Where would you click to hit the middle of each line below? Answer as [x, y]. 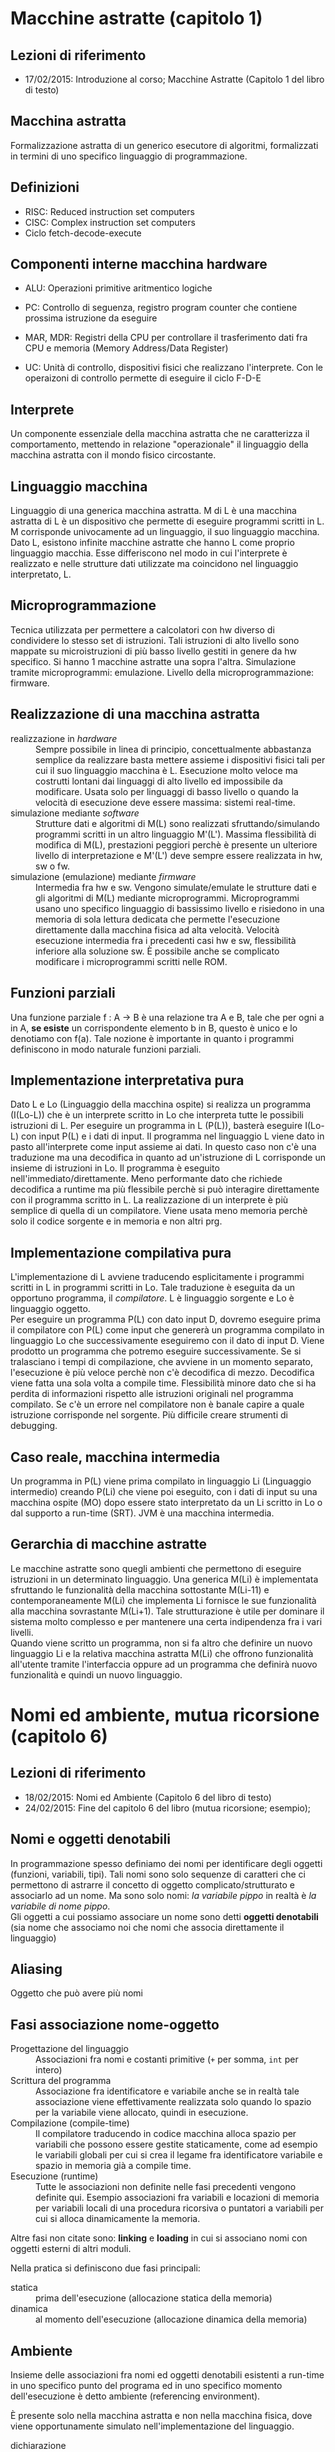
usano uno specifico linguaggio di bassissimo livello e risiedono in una [180, 908]
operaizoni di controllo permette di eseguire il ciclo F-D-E [143, 378]
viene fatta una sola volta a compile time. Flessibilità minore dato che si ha [163, 1383]
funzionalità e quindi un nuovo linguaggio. [96, 1674]
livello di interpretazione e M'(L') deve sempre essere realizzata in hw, [179, 855]
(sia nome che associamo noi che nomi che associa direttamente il [147, 1927]
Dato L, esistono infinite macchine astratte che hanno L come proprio [152, 543]
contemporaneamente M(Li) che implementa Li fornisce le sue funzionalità [163, 1600]
